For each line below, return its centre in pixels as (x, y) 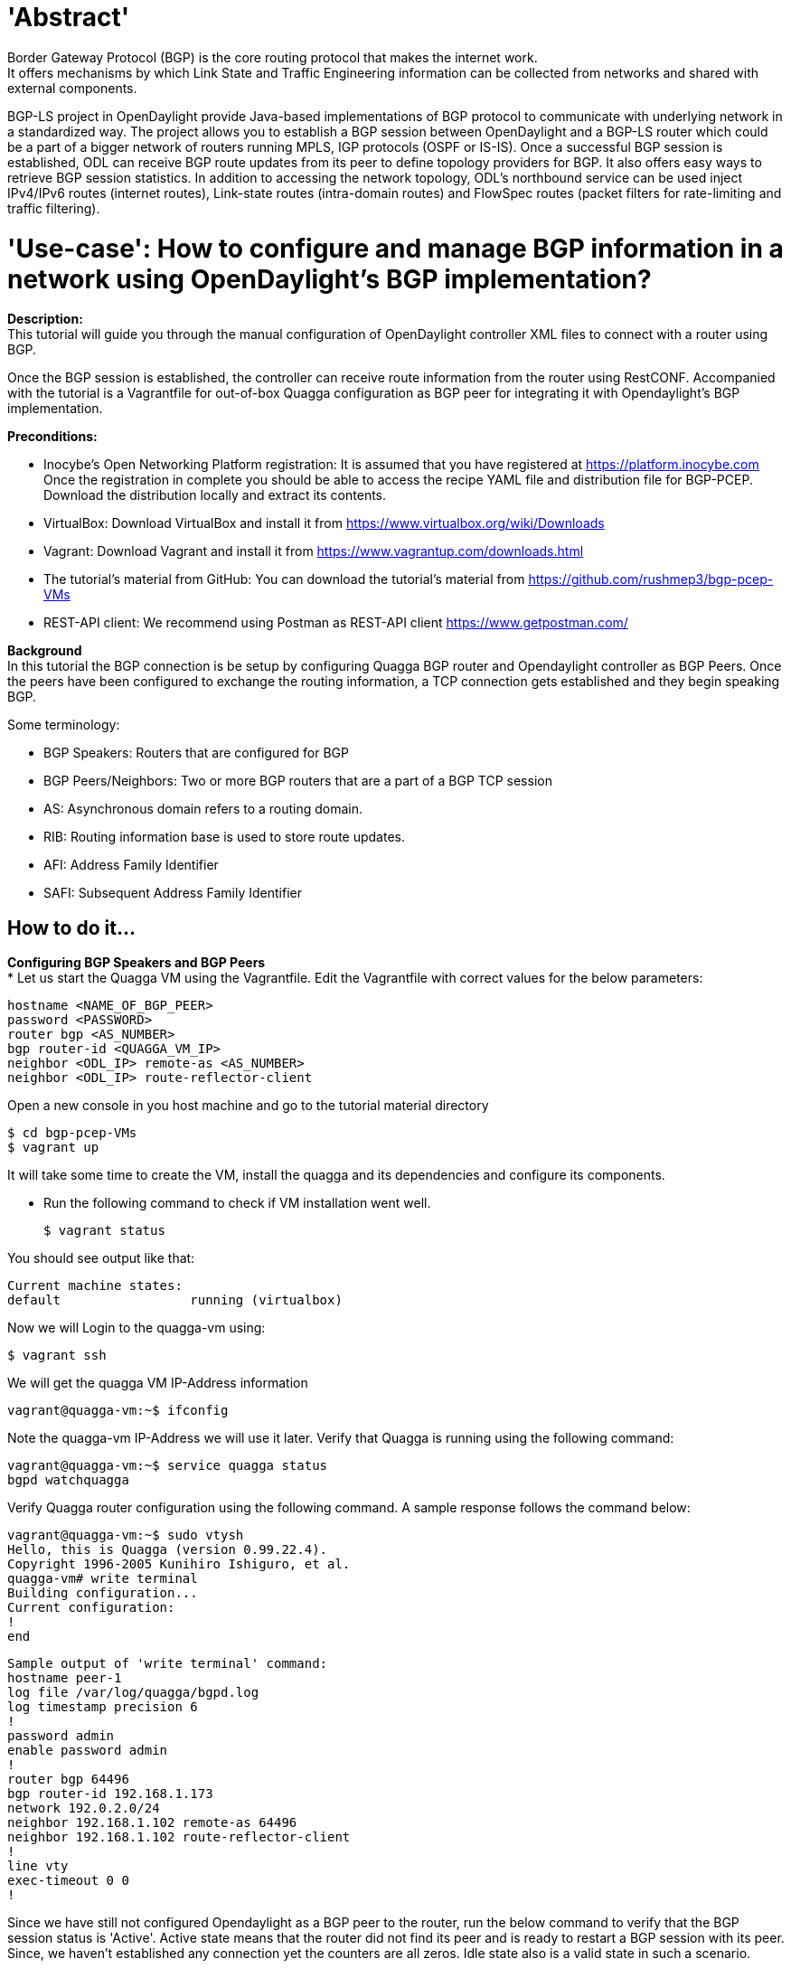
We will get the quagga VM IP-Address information (158, 1383)
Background (45, 651)
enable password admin (88, 1751)
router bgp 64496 (68, 1780)
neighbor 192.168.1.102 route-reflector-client (179, 1837)
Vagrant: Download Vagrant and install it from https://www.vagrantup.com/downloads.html (314, 551)
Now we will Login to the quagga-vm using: (137, 1328)
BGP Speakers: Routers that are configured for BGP (197, 753)
